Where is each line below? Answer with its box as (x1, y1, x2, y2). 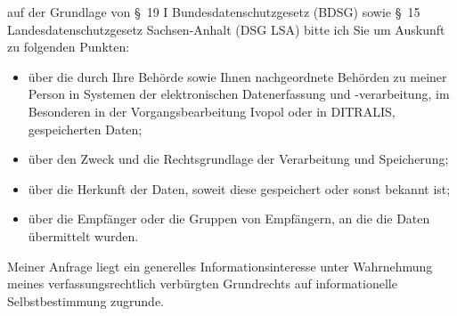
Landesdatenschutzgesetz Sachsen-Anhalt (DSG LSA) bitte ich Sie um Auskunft (7, 20, 445, 38)
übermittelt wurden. (28, 226, 139, 245)
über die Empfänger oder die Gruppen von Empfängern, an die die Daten (28, 209, 430, 228)
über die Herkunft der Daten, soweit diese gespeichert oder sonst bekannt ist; (28, 179, 451, 198)
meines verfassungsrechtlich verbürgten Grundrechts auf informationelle (7, 274, 397, 293)
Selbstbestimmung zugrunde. (7, 291, 164, 310)
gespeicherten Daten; (28, 119, 143, 138)
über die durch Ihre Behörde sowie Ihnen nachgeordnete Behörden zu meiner (28, 67, 447, 85)
